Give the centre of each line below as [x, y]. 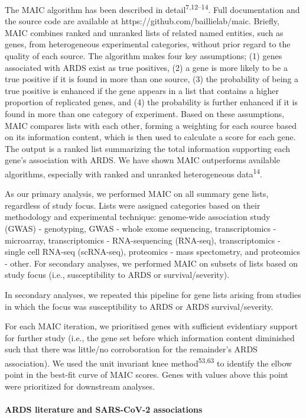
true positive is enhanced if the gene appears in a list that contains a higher [142, 90]
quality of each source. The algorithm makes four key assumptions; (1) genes [144, 56]
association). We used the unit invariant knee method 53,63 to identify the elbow [149, 362]
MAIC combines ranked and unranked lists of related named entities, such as [144, 32]
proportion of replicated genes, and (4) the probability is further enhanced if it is [151, 102]
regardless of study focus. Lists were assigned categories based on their [133, 205]
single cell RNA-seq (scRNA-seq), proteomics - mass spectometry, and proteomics [153, 252]
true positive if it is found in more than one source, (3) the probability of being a [152, 79]
